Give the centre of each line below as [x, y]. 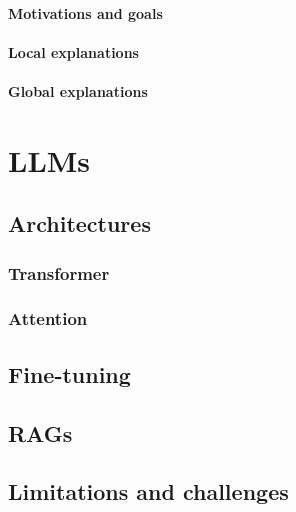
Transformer [59, 272]
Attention [48, 318]
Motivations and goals [85, 12]
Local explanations [73, 51]
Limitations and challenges [148, 491]
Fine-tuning [69, 373]
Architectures [79, 223]
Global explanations [78, 90]
